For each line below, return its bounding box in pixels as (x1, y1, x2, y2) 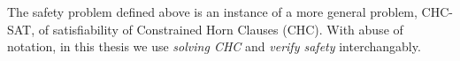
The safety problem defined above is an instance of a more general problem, (7, 3, 418, 20)
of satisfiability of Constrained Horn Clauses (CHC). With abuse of (38, 19, 403, 38)
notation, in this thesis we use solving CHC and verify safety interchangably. (7, 37, 421, 56)
